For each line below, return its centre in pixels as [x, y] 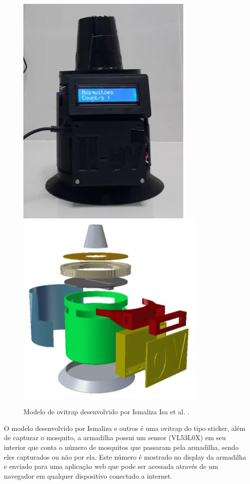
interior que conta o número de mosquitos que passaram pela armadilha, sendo [121, 447]
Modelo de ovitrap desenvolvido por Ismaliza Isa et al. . [106, 412]
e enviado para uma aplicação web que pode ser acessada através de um [111, 466]
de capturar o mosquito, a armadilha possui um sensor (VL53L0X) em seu [115, 437]
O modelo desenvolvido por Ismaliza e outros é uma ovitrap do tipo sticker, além [125, 428]
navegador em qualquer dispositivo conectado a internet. [88, 475]
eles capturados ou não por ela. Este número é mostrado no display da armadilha [125, 456]
